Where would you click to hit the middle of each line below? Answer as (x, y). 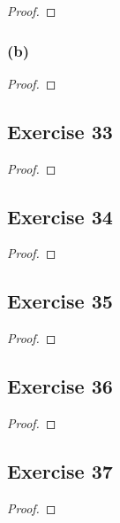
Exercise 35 (60, 301)
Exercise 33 (60, 131)
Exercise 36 (60, 386)
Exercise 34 (60, 216)
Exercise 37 (60, 470)
